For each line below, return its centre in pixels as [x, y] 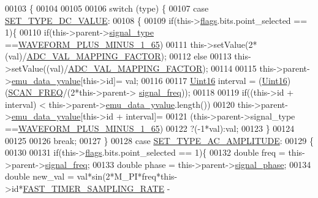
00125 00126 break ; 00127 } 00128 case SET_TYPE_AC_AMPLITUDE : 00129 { [159, 140]
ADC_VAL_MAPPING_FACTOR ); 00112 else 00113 [129, 56]
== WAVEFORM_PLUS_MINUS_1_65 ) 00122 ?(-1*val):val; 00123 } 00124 [150, 128]
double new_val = [40, 176]
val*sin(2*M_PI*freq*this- [127, 176]
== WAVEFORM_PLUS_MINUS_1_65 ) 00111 [96, 44]
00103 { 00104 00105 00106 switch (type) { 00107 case [107, 8]
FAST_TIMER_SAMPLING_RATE [94, 188]
